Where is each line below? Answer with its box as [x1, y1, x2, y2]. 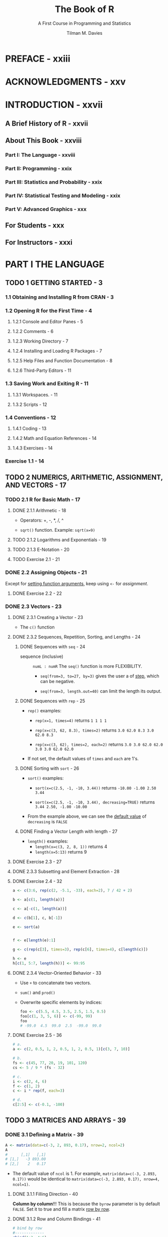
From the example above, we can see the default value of [27, 813, 147, 819]
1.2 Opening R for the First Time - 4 [5, 307, 92, 314]
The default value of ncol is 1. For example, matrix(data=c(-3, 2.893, [12, 1170, 157, 1176]
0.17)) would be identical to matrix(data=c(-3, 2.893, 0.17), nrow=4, [12, 1176, 160, 1182]
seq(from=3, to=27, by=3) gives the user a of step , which [40, 673, 159, 679]
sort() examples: [27, 775, 64, 781]
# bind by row [12, 1226, 42, 1231]
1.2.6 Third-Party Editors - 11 [12, 367, 71, 374]
